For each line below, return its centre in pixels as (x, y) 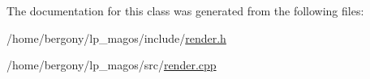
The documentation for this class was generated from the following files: (185, 10)
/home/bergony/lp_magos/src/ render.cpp (112, 65)
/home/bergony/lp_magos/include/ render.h (116, 37)
